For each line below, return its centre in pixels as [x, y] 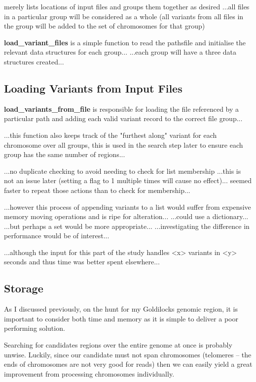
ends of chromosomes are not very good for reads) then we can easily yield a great [128, 364]
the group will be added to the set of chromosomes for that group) [105, 26]
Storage [24, 288]
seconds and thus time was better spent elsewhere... [82, 262]
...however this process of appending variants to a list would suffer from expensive [128, 207]
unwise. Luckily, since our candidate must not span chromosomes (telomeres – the [128, 354]
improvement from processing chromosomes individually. [89, 373]
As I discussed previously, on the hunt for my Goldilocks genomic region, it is [121, 309]
